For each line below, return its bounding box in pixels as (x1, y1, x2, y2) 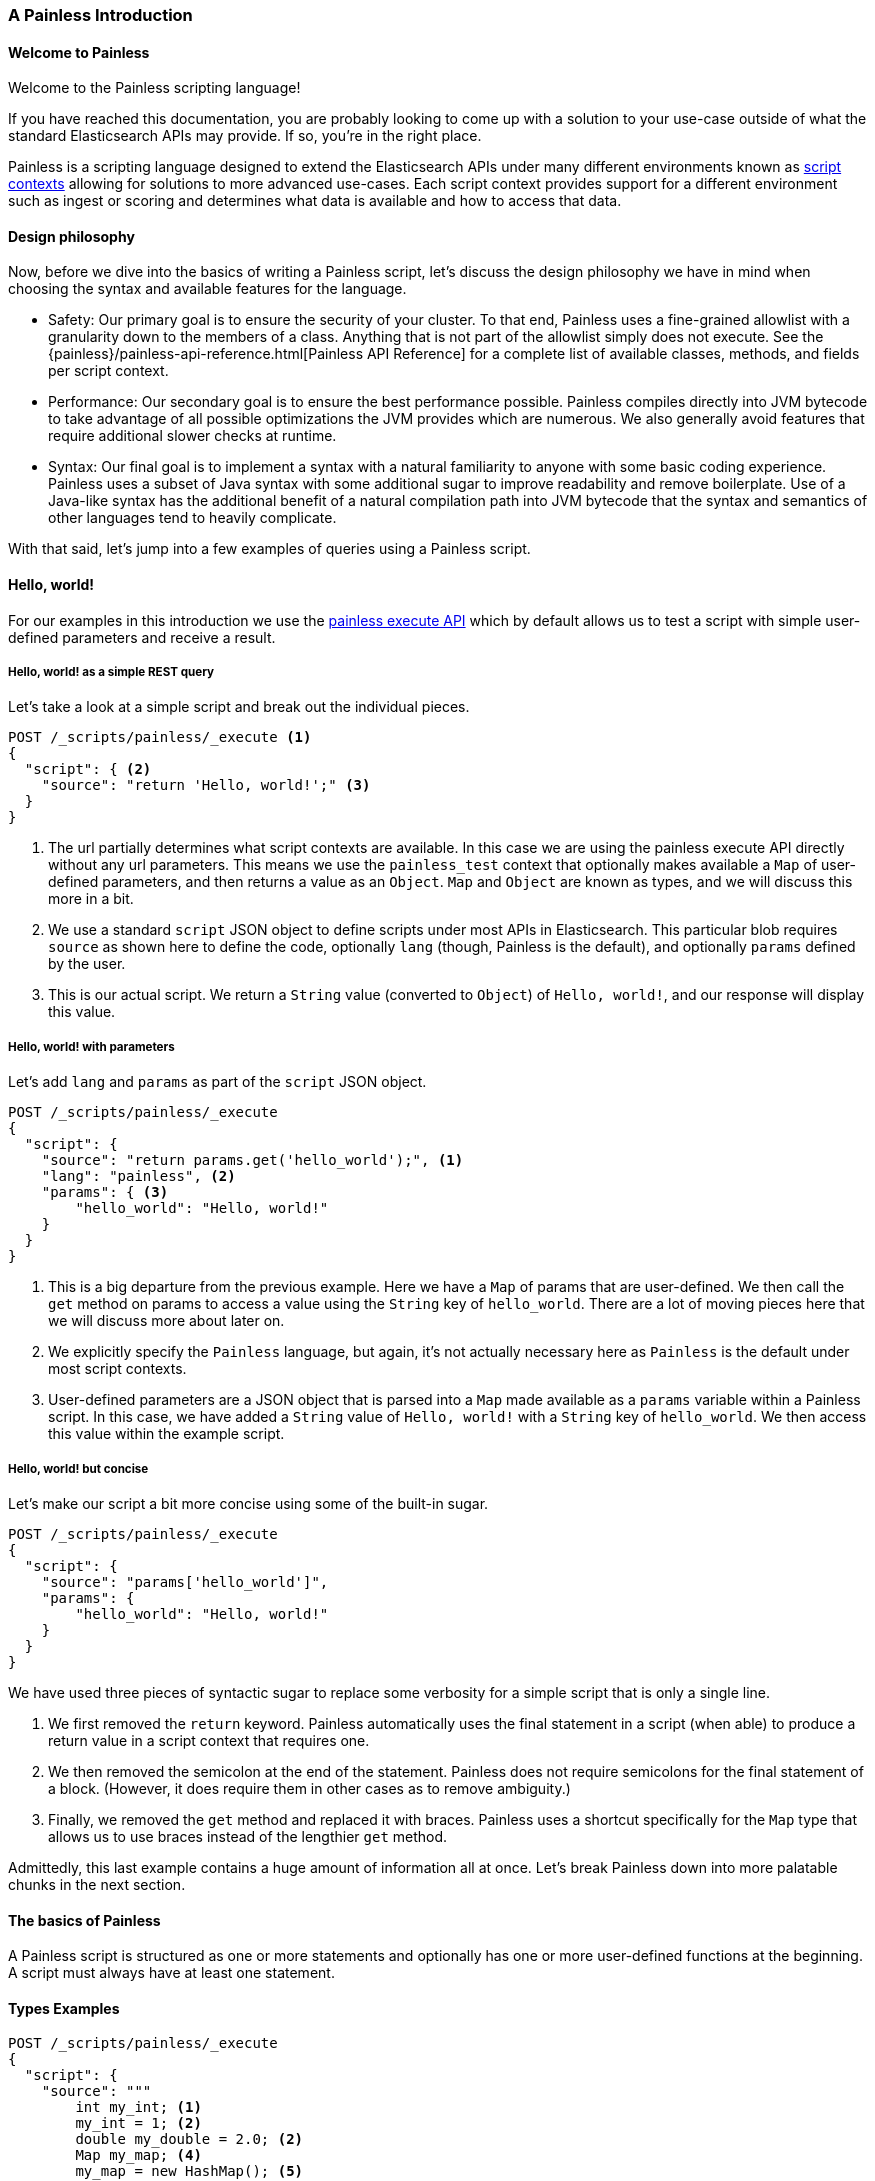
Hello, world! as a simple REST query (8, 665, 215, 680)
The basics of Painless (8, 1911, 161, 1929)
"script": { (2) (24, 761, 152, 778)
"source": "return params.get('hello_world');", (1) (41, 1152, 464, 1169)
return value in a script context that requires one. (48, 1732, 370, 1749)
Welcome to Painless (8, 43, 150, 61)
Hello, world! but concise (8, 1461, 149, 1476)
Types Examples (8, 1999, 120, 2017)
